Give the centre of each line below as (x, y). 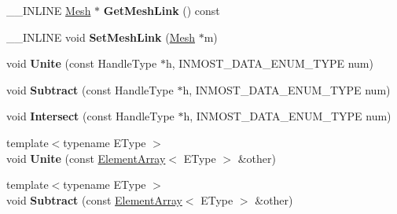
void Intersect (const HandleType (90, 116)
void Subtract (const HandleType (90, 89)
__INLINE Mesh (49, 10)
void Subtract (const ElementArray (94, 199)
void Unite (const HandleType (82, 63)
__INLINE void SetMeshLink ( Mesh (101, 37)
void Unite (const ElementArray (86, 158)
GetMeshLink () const (162, 10)
